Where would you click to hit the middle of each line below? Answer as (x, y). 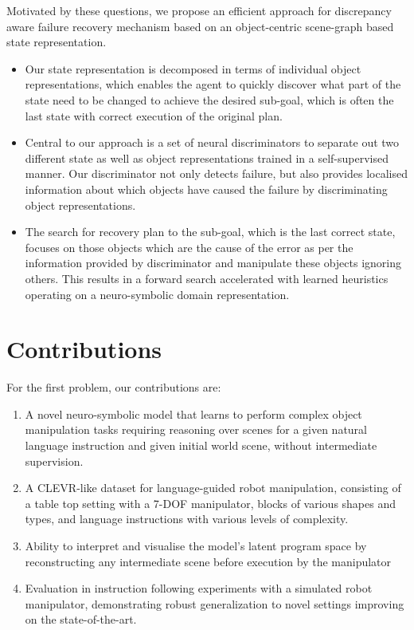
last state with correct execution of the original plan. (154, 115)
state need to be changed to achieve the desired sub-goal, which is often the (209, 99)
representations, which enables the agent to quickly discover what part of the (213, 84)
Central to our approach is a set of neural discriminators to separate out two (212, 142)
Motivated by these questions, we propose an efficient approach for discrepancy (199, 10)
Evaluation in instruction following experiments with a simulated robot (199, 588)
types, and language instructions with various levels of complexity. (187, 519)
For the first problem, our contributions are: (114, 387)
